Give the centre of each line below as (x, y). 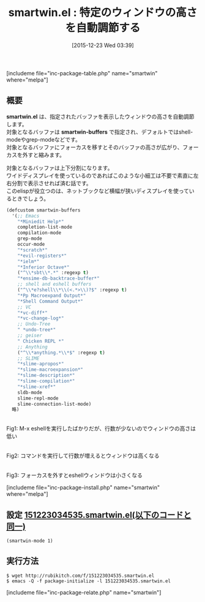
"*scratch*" (32, 250)
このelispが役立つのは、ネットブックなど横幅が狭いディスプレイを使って (98, 191)
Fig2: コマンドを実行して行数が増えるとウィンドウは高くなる (83, 456)
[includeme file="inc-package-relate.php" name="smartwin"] (84, 592)
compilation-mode (39, 233)
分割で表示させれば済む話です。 (51, 183)
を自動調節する (103, 28)
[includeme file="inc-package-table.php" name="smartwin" (82, 73)
